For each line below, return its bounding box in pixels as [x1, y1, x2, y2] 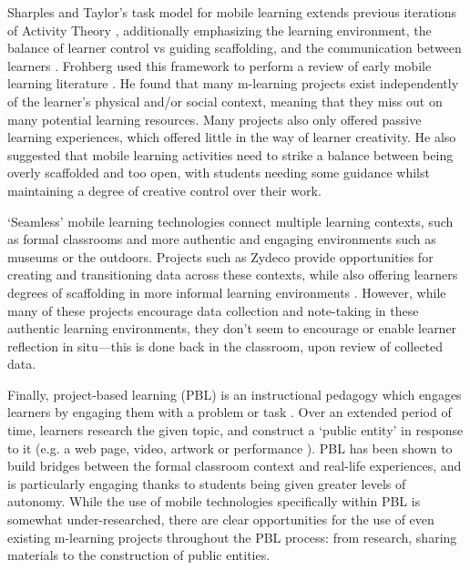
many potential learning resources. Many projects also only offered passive [7, 109, 422, 128]
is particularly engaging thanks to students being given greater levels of [7, 473, 406, 493]
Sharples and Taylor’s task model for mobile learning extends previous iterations [7, 3, 457, 21]
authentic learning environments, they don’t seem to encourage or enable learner [7, 319, 457, 338]
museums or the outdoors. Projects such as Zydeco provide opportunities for [7, 247, 434, 266]
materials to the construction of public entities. [7, 545, 271, 565]
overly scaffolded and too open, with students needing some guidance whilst [7, 163, 430, 182]
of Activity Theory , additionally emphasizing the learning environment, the [7, 20, 432, 39]
